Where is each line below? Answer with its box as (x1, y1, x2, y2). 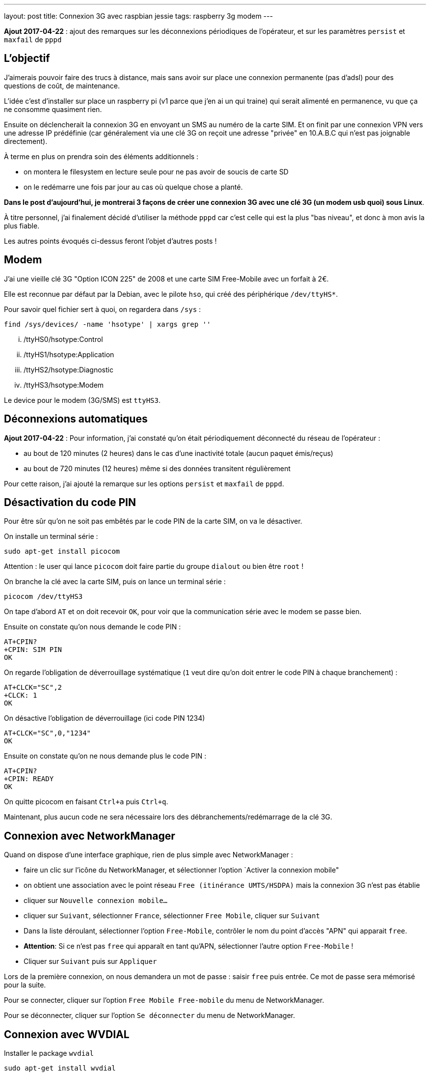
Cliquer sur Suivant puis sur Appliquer (24, 957, 157, 966)
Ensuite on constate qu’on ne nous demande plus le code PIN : (4, 752, 207, 761)
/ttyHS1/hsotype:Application (24, 350, 114, 359)
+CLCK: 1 (4, 691, 37, 700)
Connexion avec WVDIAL (4, 1028, 130, 1041)
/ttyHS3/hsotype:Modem (24, 380, 104, 389)
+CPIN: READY (4, 775, 54, 783)
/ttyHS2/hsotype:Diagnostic (24, 365, 113, 374)
